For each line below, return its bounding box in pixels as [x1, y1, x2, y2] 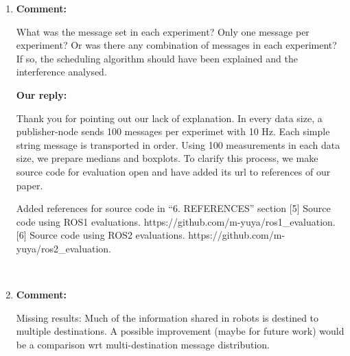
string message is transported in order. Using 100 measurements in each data [16, 137, 340, 152]
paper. [16, 178, 43, 192]
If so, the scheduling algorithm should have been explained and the [16, 51, 298, 65]
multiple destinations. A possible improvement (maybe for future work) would [16, 324, 345, 338]
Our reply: [16, 87, 67, 102]
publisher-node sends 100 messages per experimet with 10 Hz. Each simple [16, 124, 330, 139]
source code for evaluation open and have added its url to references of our [16, 164, 331, 178]
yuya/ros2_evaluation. [16, 241, 111, 255]
